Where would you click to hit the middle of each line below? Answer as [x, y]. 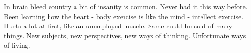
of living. [17, 45]
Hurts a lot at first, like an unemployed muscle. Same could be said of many [118, 26]
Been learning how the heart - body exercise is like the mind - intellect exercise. [124, 16]
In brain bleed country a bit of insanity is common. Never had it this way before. [126, 6]
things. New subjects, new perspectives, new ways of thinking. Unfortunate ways [125, 35]
